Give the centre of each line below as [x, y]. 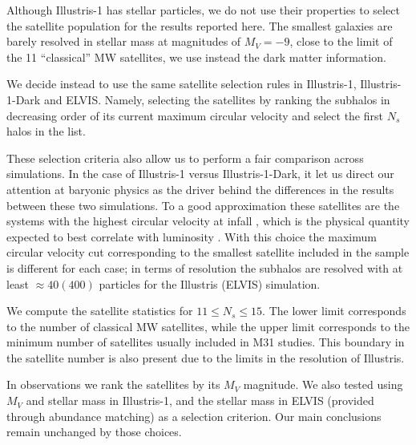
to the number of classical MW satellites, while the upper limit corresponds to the [208, 326]
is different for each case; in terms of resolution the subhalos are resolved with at [205, 267]
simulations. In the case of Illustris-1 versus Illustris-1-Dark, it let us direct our [200, 174]
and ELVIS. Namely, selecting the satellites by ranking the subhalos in [217, 99]
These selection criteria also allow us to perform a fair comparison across [185, 158]
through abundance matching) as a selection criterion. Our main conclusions [194, 416]
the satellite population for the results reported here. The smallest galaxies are [200, 25]
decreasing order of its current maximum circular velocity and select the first [195, 115]
